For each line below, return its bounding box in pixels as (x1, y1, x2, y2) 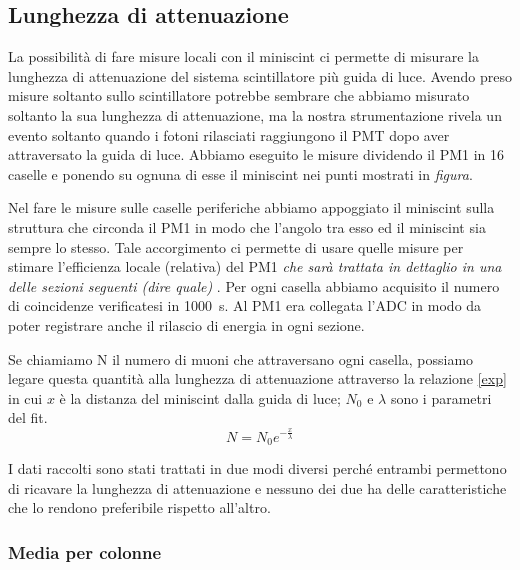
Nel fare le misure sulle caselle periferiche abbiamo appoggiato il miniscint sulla (8, 197, 495, 218)
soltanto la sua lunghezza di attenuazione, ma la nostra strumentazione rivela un (8, 104, 502, 125)
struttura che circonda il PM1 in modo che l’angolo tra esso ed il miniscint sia (8, 216, 486, 237)
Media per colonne (8, 539, 162, 564)
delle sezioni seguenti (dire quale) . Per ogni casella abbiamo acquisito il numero (8, 275, 500, 296)
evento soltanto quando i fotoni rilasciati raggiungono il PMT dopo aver (8, 124, 450, 145)
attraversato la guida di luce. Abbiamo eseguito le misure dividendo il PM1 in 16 (8, 144, 505, 165)
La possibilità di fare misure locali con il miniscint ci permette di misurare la (8, 46, 479, 67)
